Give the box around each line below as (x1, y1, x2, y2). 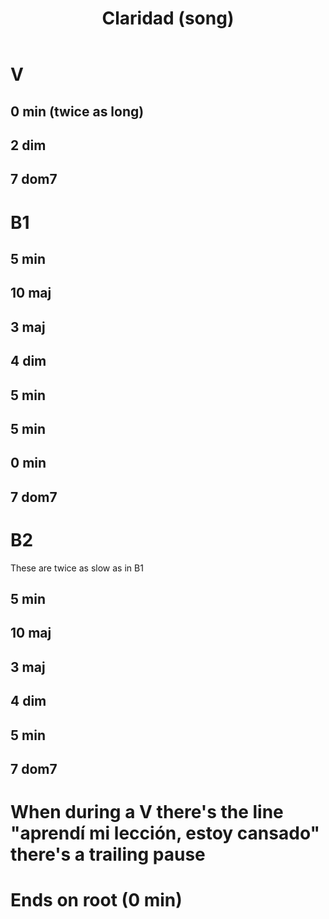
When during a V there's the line (10, 801, 284, 824)
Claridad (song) (101, 7, 235, 30)
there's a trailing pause (10, 843, 206, 866)
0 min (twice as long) (10, 103, 145, 120)
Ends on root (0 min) (10, 889, 183, 912)
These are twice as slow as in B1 (10, 562, 144, 574)
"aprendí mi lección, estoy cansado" (10, 822, 320, 845)
